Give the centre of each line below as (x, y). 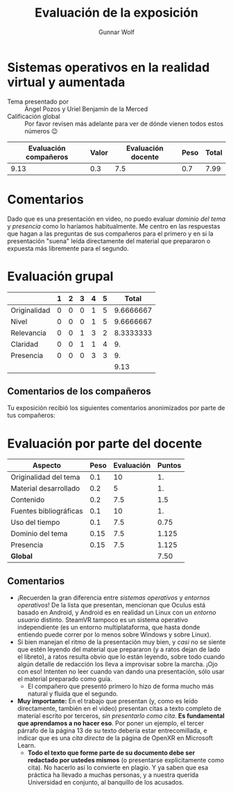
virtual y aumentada (66, 82)
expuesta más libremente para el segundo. (68, 248)
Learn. (26, 746)
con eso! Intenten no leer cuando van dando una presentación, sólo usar (121, 671)
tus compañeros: (31, 416)
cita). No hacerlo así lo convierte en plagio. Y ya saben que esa (118, 768)
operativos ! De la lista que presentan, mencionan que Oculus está (111, 605)
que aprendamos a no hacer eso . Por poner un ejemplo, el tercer (111, 723)
